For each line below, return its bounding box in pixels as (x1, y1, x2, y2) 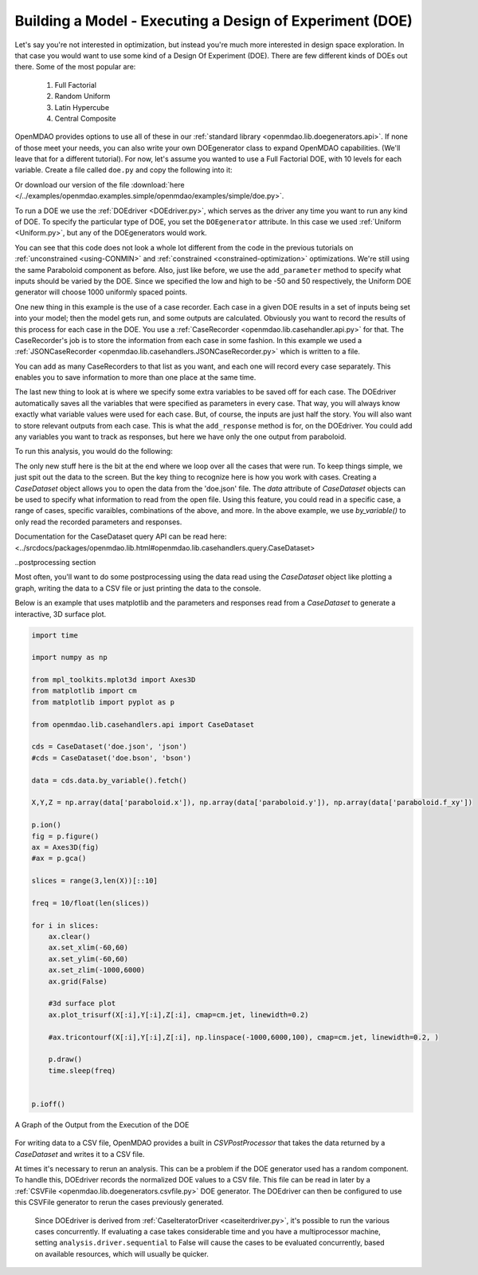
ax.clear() (48, 932, 91, 941)
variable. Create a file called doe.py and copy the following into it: (14, 165, 233, 175)
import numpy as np (31, 653, 108, 662)
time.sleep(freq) (48, 1066, 116, 1075)
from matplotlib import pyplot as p (31, 697, 175, 706)
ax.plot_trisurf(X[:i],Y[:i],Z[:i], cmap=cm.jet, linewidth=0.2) (48, 1010, 309, 1019)
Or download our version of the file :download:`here (14, 180, 185, 189)
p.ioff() (31, 1099, 66, 1108)
